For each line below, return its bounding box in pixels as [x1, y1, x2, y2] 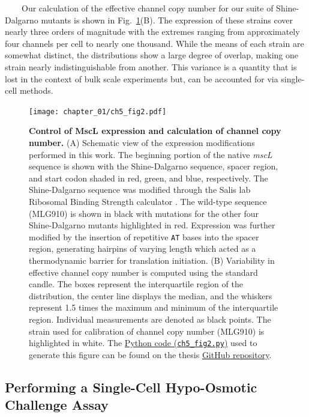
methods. [19, 84, 53, 97]
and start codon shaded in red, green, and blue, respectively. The [29, 171, 268, 184]
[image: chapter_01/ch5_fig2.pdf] [29, 107, 167, 116]
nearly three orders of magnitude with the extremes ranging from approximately [5, 25, 300, 38]
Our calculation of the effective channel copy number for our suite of [21, 2, 274, 14]
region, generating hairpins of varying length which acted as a [29, 242, 256, 255]
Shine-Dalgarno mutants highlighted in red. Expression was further [29, 219, 275, 231]
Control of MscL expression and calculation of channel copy [29, 124, 281, 137]
